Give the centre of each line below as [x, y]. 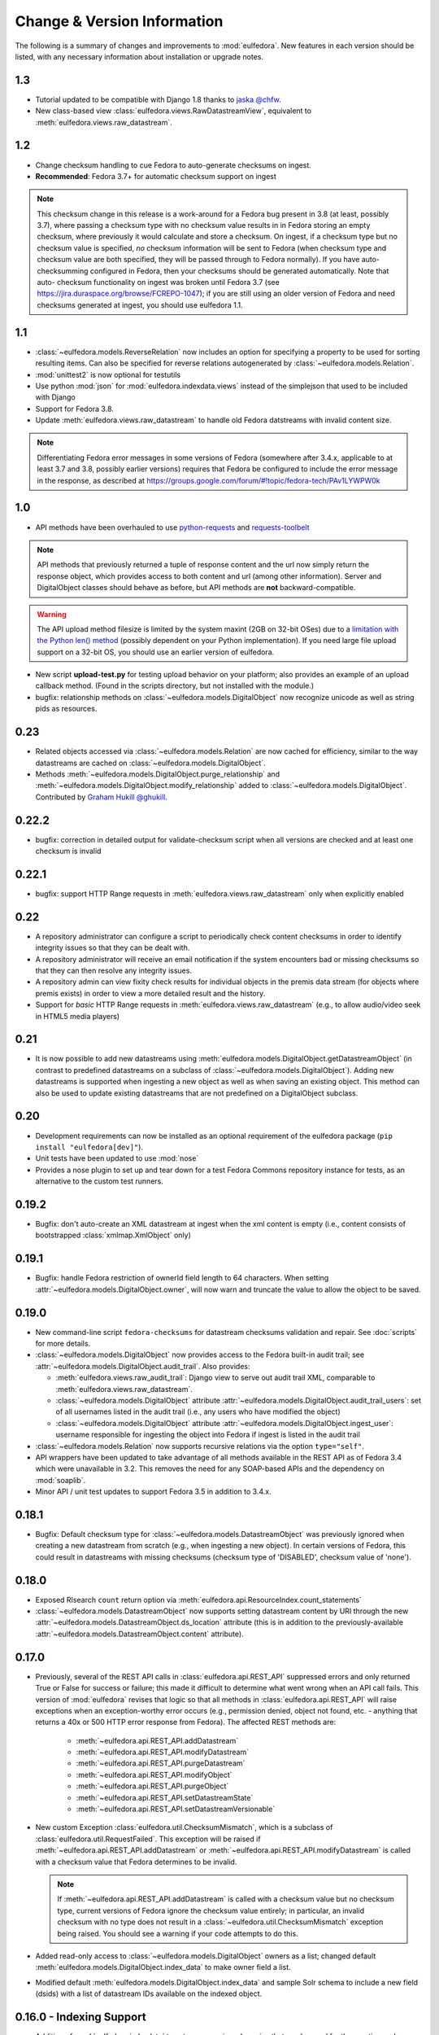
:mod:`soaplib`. [61, 1480]
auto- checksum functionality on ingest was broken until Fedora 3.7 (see [158, 282]
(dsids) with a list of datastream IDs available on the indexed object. [149, 1993]
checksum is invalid [68, 851]
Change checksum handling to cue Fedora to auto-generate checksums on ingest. [174, 165]
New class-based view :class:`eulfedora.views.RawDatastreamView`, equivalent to [174, 111]
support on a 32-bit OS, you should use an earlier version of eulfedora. [156, 652]
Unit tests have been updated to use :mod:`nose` [117, 1158]
